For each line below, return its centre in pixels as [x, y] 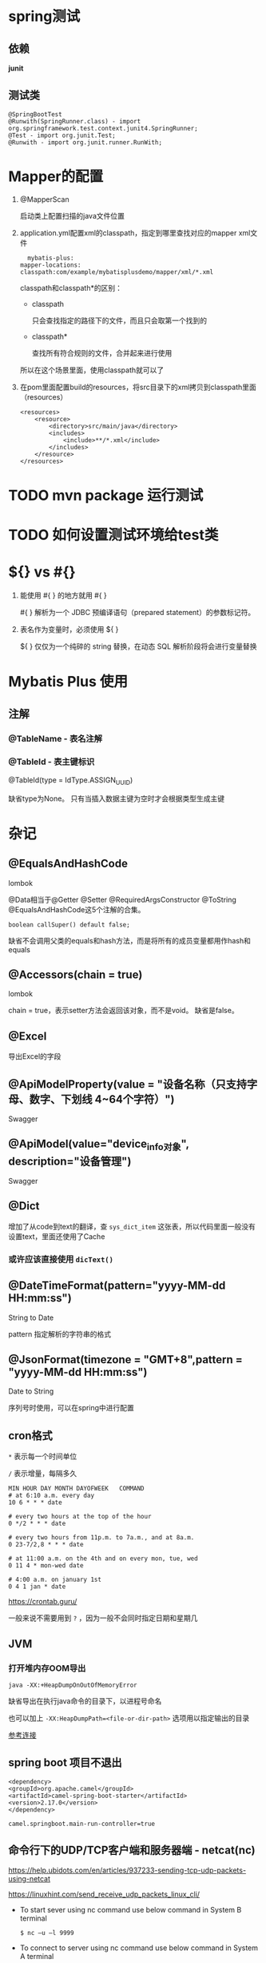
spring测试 [44, 16]
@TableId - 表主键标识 [52, 762]
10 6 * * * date [35, 1502]
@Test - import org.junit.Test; [62, 135]
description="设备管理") [70, 1161]
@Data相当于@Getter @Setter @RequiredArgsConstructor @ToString [123, 899]
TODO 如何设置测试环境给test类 [113, 535]
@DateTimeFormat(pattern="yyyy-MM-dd [117, 1286]
